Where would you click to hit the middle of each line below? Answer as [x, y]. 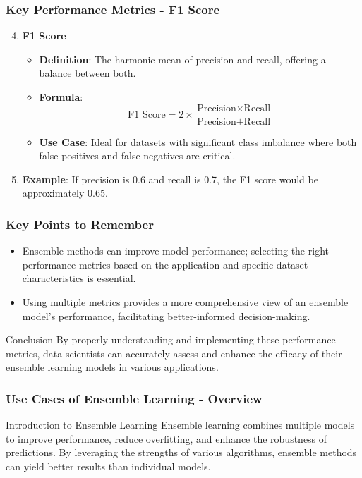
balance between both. [88, 73]
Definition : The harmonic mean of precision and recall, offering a [182, 59]
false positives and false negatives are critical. [137, 155]
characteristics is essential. [79, 278]
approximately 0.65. [65, 193]
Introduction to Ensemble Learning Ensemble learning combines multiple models [180, 425]
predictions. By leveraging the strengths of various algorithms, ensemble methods [181, 452]
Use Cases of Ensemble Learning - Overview [134, 398]
